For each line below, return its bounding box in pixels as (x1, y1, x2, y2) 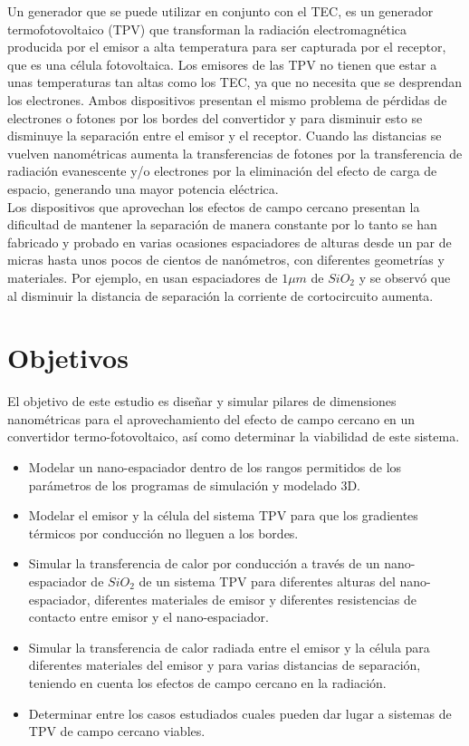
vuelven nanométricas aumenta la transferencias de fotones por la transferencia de (7, 143, 463, 162)
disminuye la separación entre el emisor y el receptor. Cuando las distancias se (7, 126, 442, 145)
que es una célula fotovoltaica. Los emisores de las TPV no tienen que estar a (7, 54, 437, 73)
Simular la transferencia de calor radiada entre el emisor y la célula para (28, 637, 430, 656)
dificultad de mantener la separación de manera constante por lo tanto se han (7, 215, 437, 234)
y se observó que (359, 267, 451, 286)
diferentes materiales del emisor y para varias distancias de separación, (28, 655, 421, 674)
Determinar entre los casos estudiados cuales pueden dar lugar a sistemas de (28, 703, 452, 722)
